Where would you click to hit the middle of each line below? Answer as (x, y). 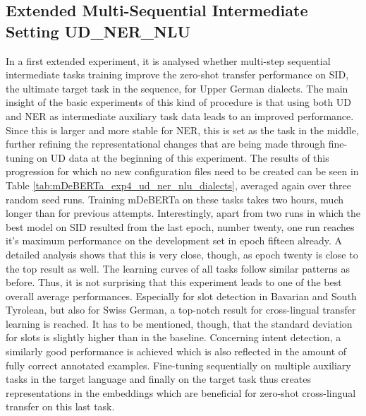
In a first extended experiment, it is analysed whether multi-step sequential (168, 60)
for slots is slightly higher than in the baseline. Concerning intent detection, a (173, 337)
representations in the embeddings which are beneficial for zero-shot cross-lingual (181, 392)
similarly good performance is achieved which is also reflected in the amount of (176, 351)
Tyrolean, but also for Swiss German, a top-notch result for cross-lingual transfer (181, 310)
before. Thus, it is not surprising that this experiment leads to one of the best (174, 282)
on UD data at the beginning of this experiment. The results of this (183, 157)
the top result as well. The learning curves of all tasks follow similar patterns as (178, 268)
